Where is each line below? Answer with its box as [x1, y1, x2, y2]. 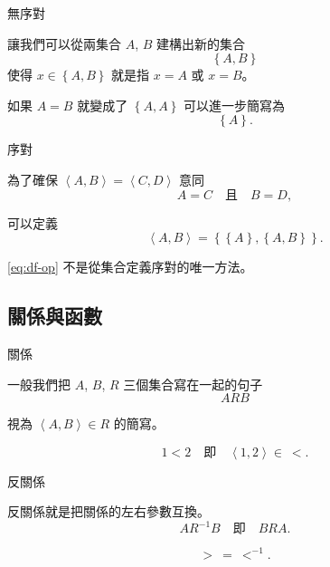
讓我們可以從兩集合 [7, 34, 121, 53]
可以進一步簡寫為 [183, 95, 285, 114]
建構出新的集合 [156, 34, 246, 53]
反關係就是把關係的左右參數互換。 [7, 502, 210, 521]
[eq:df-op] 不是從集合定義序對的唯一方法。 [7, 257, 253, 276]
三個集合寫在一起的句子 [123, 374, 263, 393]
